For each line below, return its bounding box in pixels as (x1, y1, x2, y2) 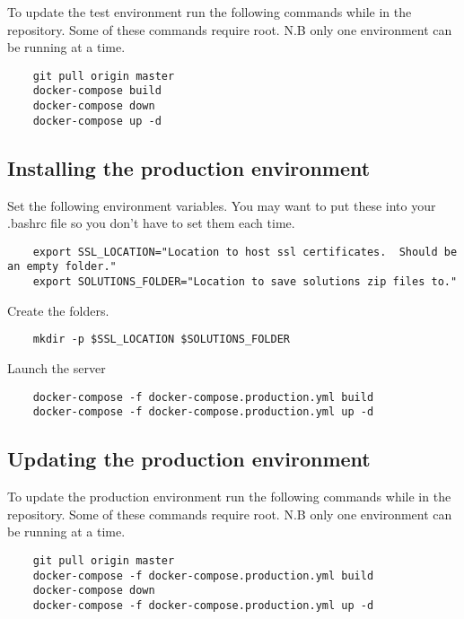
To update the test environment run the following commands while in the (7, 3, 412, 21)
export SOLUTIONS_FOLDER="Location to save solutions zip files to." (32, 275, 458, 289)
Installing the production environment (7, 153, 371, 181)
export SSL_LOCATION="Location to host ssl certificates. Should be (32, 245, 458, 258)
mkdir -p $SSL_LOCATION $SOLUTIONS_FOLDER (32, 333, 290, 346)
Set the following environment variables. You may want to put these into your (7, 196, 436, 214)
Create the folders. (7, 301, 109, 319)
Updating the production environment (7, 445, 371, 473)
